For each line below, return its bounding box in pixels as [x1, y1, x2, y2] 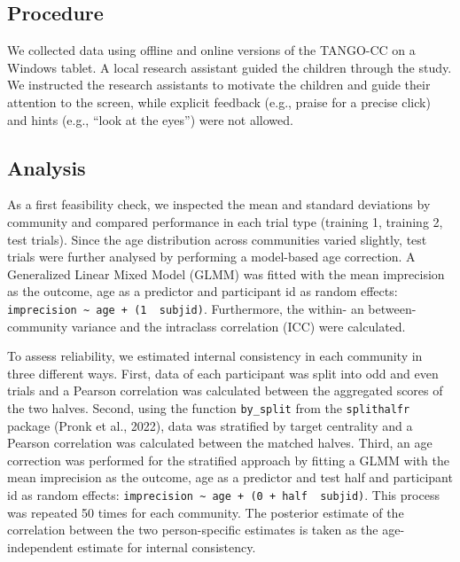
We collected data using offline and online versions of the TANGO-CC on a [7, 41, 416, 59]
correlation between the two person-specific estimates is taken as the [7, 520, 378, 539]
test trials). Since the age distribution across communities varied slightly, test [7, 230, 427, 248]
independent [7, 537, 74, 556]
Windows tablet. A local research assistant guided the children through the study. [7, 58, 452, 76]
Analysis [7, 153, 86, 181]
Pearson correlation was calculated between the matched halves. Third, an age [7, 433, 433, 452]
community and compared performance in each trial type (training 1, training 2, [7, 212, 443, 230]
